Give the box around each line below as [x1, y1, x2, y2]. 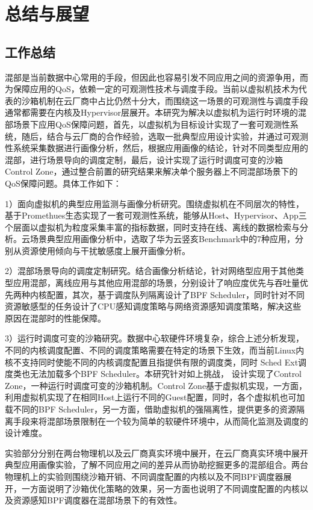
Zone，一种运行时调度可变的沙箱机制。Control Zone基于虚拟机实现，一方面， [5, 379, 308, 391]
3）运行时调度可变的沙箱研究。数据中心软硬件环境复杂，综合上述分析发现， [5, 332, 304, 344]
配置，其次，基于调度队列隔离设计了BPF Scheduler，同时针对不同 [46, 288, 305, 300]
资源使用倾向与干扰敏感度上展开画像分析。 [21, 244, 190, 257]
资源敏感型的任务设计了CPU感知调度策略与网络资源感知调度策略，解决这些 [5, 300, 302, 313]
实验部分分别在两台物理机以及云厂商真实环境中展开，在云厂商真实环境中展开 [5, 446, 308, 459]
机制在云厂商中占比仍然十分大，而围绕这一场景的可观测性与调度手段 [38, 94, 308, 107]
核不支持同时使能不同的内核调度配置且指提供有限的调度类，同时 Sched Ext [5, 355, 299, 368]
